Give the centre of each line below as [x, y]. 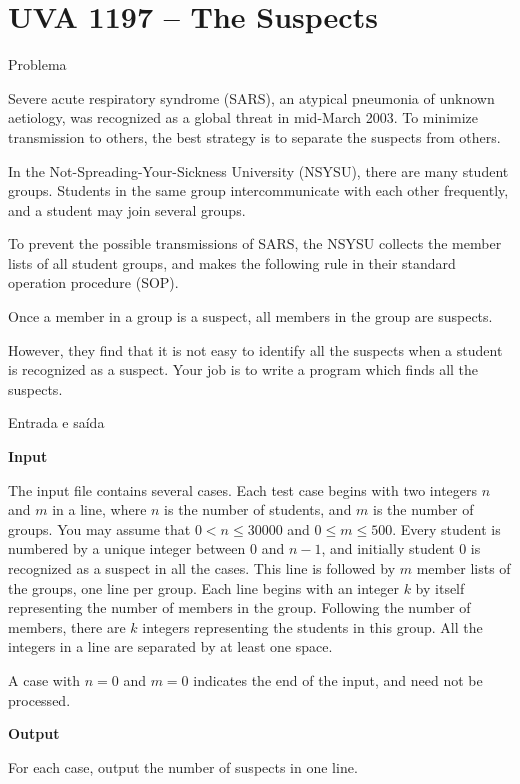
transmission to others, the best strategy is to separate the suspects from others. [254, 136]
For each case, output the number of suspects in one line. [183, 766]
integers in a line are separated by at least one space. [170, 646]
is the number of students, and [258, 509]
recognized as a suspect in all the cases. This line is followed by [202, 568]
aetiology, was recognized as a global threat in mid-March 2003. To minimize [243, 117]
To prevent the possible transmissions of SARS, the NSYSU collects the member [255, 243]
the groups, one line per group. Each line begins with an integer [203, 587]
